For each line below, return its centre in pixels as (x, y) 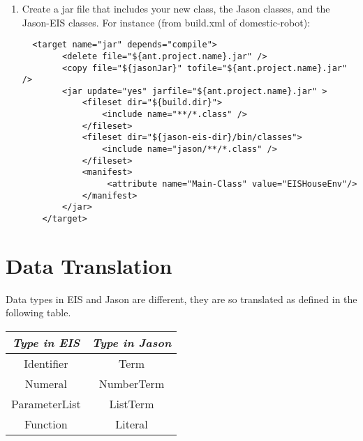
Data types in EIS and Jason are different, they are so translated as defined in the (181, 299)
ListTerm (132, 404)
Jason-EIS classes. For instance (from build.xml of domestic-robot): (166, 22)
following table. (38, 312)
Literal (132, 424)
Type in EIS (46, 342)
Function (46, 424)
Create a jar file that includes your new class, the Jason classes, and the (176, 8)
